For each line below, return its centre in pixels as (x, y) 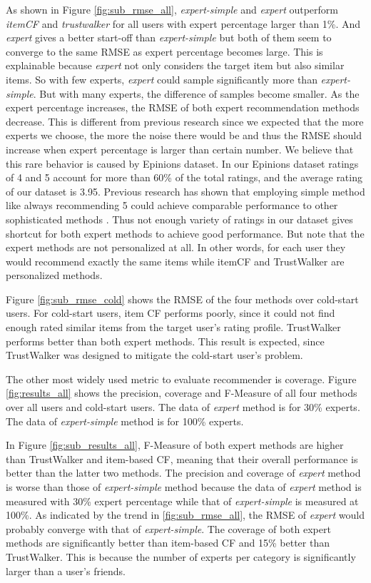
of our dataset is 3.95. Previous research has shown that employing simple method (185, 191)
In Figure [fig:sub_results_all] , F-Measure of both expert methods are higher (175, 445)
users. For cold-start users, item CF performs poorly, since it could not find (171, 313)
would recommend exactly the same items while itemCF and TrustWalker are (175, 261)
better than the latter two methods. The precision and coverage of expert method (183, 473)
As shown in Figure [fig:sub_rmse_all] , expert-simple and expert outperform (172, 9)
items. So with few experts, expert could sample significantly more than (162, 79)
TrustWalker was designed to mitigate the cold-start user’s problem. (154, 355)
